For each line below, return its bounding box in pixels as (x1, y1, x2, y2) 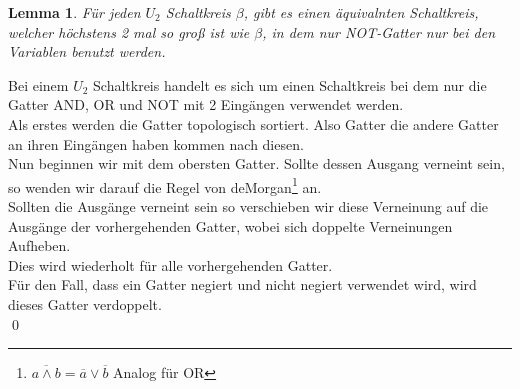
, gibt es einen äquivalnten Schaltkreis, (243, 2, 479, 22)
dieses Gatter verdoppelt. (8, 293, 162, 314)
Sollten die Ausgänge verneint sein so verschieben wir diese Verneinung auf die (8, 196, 489, 216)
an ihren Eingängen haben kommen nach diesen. (8, 133, 304, 154)
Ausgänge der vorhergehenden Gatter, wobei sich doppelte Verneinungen (8, 215, 453, 236)
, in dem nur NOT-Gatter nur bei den (262, 21, 496, 42)
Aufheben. (8, 235, 71, 256)
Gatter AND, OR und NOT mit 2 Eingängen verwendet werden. (8, 94, 404, 115)
